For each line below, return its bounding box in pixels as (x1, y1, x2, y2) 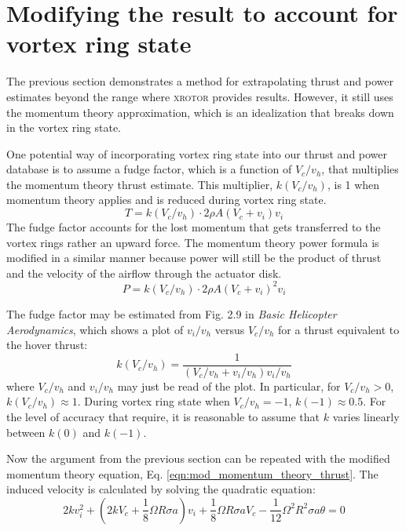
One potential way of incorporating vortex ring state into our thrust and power (6, 145, 388, 162)
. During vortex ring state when (77, 393, 230, 409)
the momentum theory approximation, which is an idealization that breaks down (6, 104, 394, 120)
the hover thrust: (6, 336, 88, 353)
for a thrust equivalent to (278, 321, 400, 337)
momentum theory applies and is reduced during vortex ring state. (6, 191, 327, 208)
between (6, 424, 46, 440)
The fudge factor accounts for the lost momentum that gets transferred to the (6, 219, 381, 235)
